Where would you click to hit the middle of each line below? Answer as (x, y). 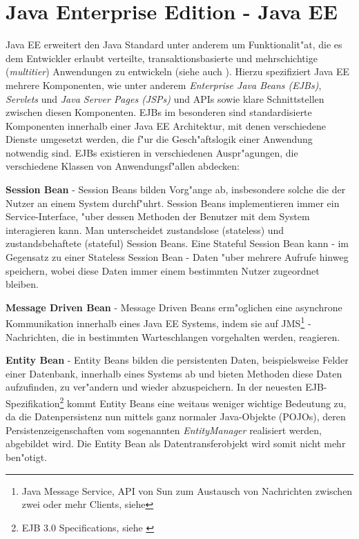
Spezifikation (33, 403)
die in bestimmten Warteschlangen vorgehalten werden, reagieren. (201, 336)
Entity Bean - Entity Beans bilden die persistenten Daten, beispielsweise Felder (177, 360)
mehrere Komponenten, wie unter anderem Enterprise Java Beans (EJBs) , (164, 85)
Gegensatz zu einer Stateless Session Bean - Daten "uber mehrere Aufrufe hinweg (177, 257)
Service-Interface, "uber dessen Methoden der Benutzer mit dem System (158, 216)
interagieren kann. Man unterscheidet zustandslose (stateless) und (145, 229)
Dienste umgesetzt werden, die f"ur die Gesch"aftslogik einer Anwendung (159, 139)
